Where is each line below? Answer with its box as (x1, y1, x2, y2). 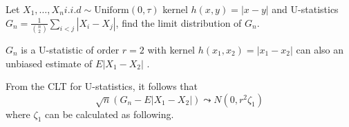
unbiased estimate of (6, 56, 93, 70)
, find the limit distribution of (115, 15, 242, 30)
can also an (296, 42, 343, 56)
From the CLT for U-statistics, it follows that (6, 79, 198, 93)
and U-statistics (272, 2, 339, 16)
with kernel (147, 42, 195, 56)
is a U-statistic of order (21, 42, 120, 56)
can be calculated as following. (44, 106, 174, 121)
